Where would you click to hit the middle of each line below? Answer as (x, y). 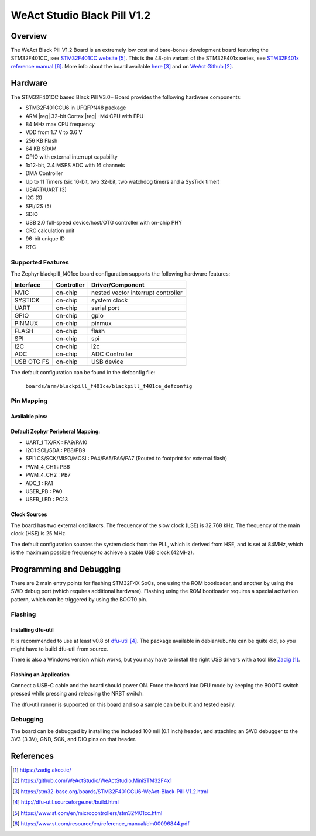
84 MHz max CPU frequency (60, 124)
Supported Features (40, 262)
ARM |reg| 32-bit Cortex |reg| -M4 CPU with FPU (85, 116)
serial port (105, 308)
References (32, 756)
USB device (107, 362)
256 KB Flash (42, 140)
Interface (28, 285)
